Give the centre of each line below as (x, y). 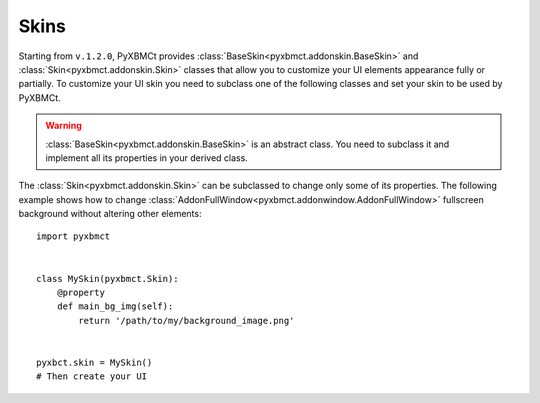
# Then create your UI (92, 376)
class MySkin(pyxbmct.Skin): (107, 278)
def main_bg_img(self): (115, 306)
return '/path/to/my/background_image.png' (186, 320)
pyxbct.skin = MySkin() (94, 362)
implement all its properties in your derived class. (147, 157)
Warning (63, 126)
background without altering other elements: (110, 214)
